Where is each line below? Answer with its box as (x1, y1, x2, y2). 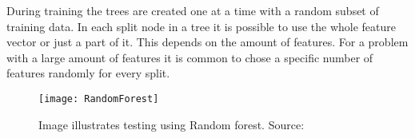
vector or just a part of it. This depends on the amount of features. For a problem (6, 34, 409, 50)
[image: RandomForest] (38, 93, 159, 104)
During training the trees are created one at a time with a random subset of (6, 2, 379, 18)
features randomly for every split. (6, 65, 170, 81)
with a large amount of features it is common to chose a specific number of (6, 49, 373, 65)
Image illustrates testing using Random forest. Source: (38, 116, 305, 132)
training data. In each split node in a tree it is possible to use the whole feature (6, 18, 396, 34)
